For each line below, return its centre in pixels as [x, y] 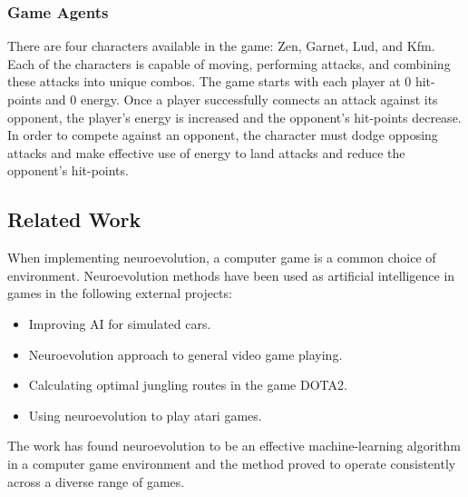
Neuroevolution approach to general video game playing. [185, 354]
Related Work [74, 219]
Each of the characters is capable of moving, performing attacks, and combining [229, 63]
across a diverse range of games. [96, 481]
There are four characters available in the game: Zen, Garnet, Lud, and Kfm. [221, 46]
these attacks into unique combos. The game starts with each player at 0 [210, 81]
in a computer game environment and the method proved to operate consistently [232, 463]
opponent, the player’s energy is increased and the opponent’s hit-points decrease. [234, 117]
